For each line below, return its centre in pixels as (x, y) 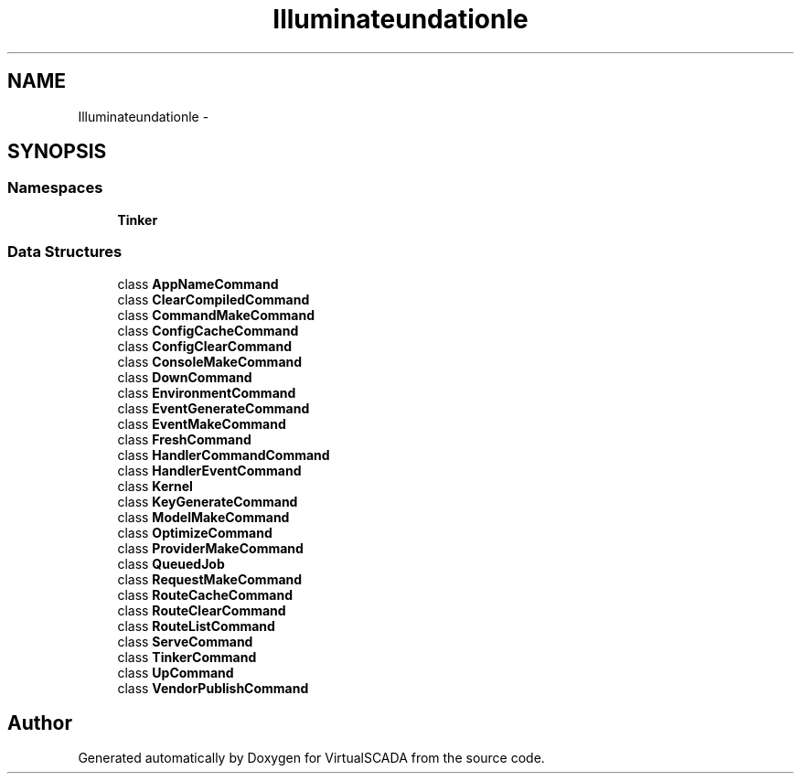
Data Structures (65, 252)
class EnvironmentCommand (207, 392)
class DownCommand (185, 377)
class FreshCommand (184, 439)
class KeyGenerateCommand (208, 501)
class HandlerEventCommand (209, 470)
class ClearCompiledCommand (214, 299)
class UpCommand (176, 672)
